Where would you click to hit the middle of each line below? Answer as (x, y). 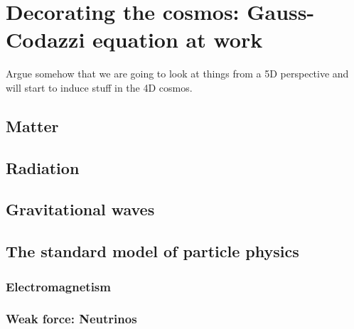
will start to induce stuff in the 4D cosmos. (99, 87)
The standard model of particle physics (152, 251)
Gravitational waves (80, 209)
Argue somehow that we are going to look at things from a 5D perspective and (177, 74)
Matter (32, 125)
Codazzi (45, 39)
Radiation (43, 167)
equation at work (178, 39)
